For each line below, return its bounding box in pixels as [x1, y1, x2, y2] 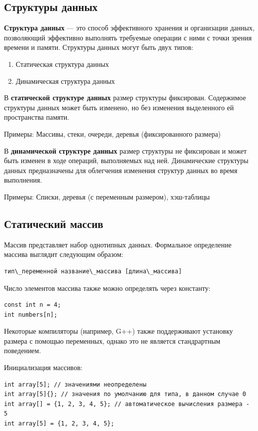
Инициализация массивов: [4, 362, 83, 373]
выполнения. [4, 175, 42, 185]
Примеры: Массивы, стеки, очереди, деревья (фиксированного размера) [4, 128, 221, 139]
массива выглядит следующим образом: [4, 249, 123, 259]
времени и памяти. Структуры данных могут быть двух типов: [4, 42, 193, 52]
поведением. [4, 345, 41, 356]
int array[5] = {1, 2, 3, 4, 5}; [4, 420, 114, 428]
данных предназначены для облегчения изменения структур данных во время [4, 165, 238, 175]
